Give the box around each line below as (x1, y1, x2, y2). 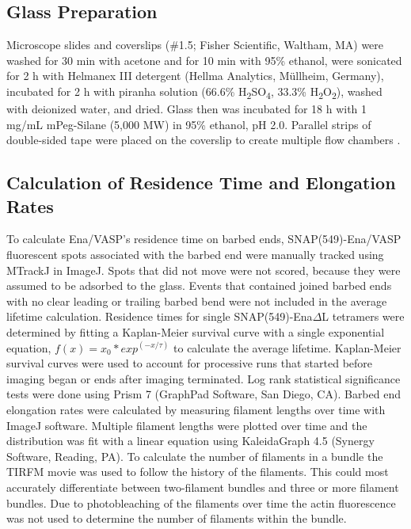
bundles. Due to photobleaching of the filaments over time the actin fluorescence (6, 494, 396, 511)
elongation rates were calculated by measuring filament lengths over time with (6, 402, 386, 418)
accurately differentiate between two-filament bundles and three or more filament (6, 478, 399, 495)
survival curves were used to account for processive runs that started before (6, 355, 373, 371)
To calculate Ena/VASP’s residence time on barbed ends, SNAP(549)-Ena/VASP (6, 230, 401, 247)
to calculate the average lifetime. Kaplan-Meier (173, 339, 401, 356)
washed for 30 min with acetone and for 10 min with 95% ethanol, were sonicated (6, 51, 402, 68)
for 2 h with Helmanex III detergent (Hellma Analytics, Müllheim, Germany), (6, 67, 384, 84)
